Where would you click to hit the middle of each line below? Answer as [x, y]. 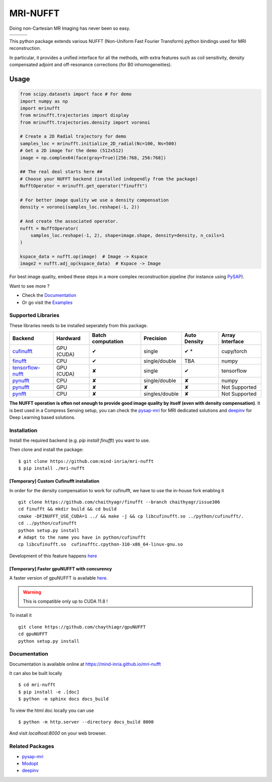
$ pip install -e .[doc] [49, 692]
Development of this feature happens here [53, 556]
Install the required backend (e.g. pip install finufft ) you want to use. [80, 440]
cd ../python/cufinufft [48, 523]
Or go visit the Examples [47, 302]
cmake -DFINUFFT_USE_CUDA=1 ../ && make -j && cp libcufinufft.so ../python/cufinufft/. [131, 516]
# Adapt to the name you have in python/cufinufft [82, 537]
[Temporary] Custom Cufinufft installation [54, 481]
